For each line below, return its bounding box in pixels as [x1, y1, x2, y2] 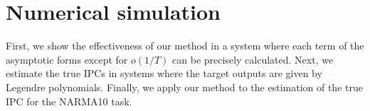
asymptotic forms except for [6, 52, 128, 66]
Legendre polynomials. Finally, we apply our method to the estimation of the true [6, 79, 363, 94]
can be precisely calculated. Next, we [172, 52, 334, 66]
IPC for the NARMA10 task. [6, 93, 132, 108]
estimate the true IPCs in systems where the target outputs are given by [6, 66, 322, 81]
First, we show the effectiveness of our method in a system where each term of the [6, 38, 364, 53]
